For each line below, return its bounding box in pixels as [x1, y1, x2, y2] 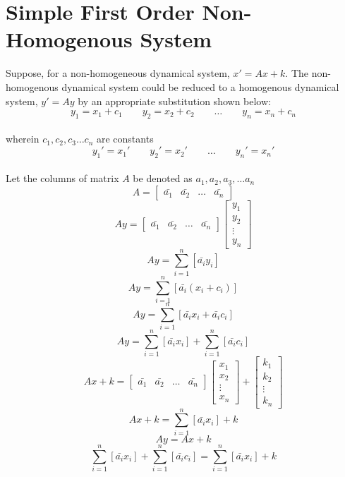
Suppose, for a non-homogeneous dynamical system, [6, 66, 230, 80]
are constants [96, 131, 154, 146]
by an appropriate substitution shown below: [78, 93, 271, 108]
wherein [6, 131, 40, 146]
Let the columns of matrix [6, 171, 119, 186]
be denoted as [133, 171, 193, 186]
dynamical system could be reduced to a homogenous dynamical [61, 79, 339, 94]
